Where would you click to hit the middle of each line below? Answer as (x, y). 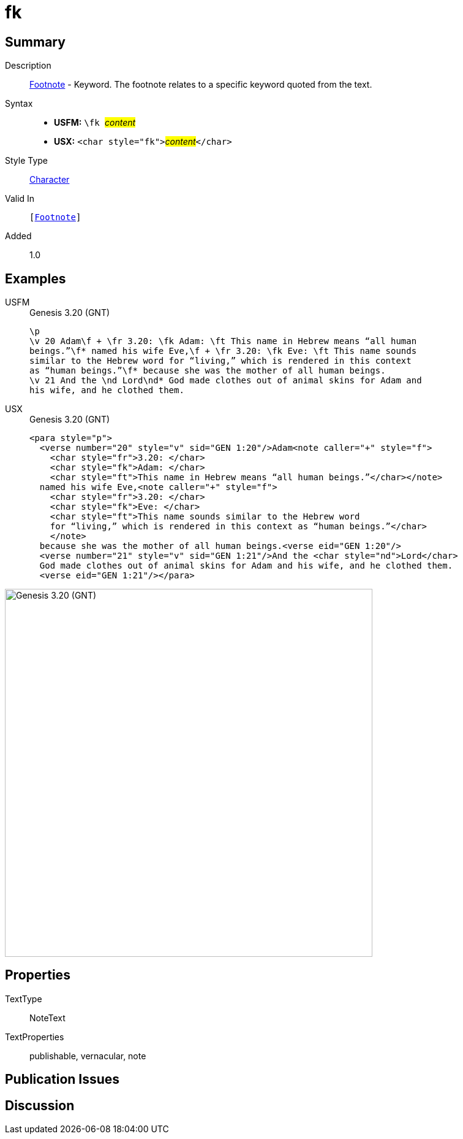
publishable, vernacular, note (88, 1056)
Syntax (19, 104)
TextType (24, 999)
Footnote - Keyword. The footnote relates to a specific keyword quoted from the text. (201, 85)
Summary (35, 42)
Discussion (40, 1105)
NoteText (47, 1018)
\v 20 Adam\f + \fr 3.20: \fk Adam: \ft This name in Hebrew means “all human (223, 341)
